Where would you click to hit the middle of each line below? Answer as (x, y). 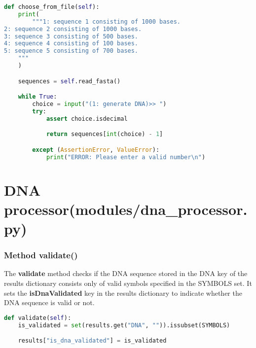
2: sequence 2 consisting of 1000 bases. (73, 29)
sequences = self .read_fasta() (69, 81)
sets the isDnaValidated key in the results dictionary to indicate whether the (123, 293)
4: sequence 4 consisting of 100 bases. (71, 44)
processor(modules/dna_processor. (126, 209)
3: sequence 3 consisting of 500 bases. (71, 36)
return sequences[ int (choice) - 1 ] (105, 134)
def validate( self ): (38, 318)
